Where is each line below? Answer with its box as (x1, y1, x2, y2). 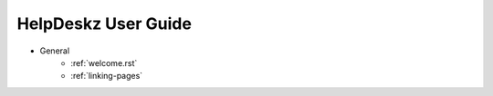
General (39, 45, 70, 56)
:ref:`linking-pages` (70, 71, 143, 82)
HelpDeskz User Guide (16, 14, 192, 34)
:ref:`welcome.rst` (70, 57, 138, 68)
